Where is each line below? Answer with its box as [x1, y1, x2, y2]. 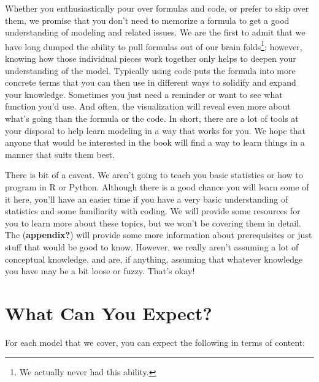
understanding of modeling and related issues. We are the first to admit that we [5, 26, 306, 39]
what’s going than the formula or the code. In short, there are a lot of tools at [5, 112, 299, 124]
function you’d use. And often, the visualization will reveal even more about [5, 100, 291, 113]
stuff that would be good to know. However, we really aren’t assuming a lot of [5, 240, 299, 253]
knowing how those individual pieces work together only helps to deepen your [5, 52, 296, 65]
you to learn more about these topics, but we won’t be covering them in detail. [5, 216, 301, 229]
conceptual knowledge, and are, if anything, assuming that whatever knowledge [5, 252, 303, 265]
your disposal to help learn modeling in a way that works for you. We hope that [5, 124, 306, 137]
